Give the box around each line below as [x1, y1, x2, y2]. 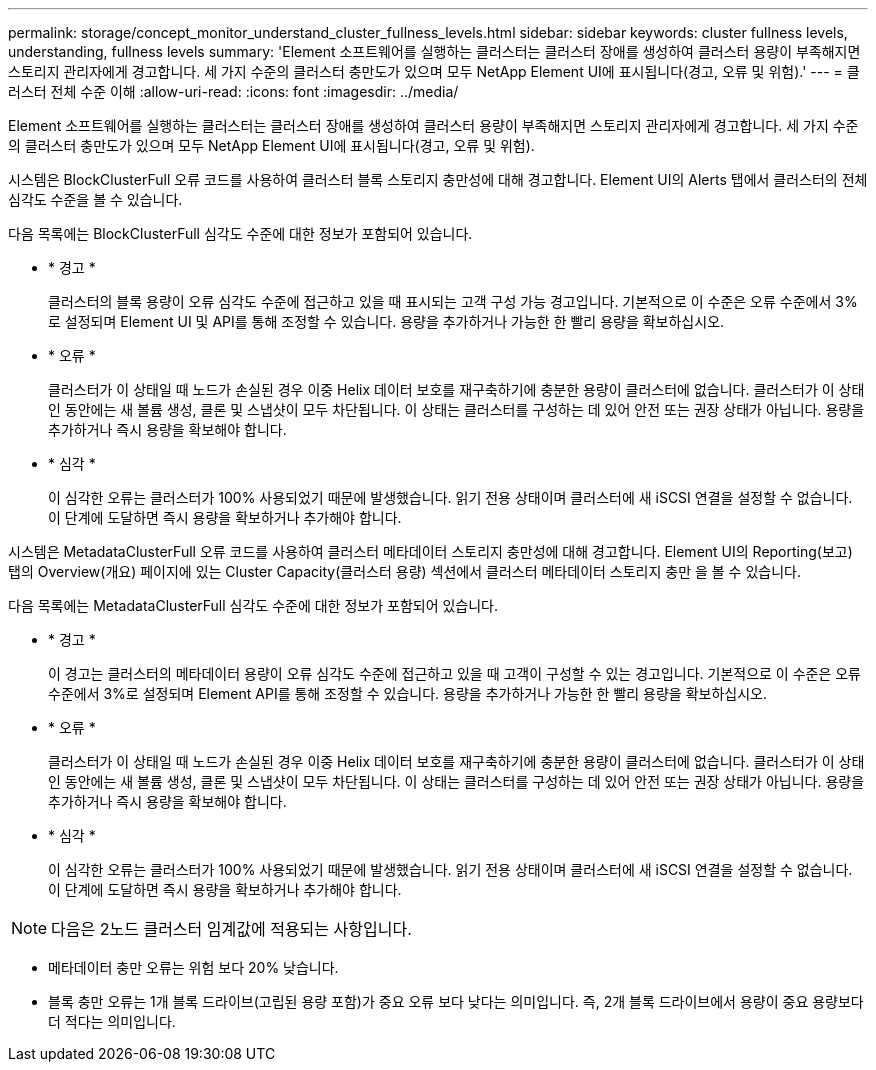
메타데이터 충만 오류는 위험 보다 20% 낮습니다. [48, 959, 339, 976]
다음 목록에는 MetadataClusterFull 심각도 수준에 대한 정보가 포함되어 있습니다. [8, 597, 499, 614]
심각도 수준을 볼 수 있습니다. [8, 191, 183, 208]
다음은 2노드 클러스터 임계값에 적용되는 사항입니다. [51, 919, 412, 939]
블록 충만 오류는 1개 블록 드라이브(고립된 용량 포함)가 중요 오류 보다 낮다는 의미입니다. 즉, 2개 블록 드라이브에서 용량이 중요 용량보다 [48, 993, 864, 1010]
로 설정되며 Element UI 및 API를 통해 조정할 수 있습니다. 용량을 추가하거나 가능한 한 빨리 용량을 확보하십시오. [48, 313, 725, 330]
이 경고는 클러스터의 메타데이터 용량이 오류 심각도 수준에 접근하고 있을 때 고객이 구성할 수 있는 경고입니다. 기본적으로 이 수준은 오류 [48, 665, 862, 682]
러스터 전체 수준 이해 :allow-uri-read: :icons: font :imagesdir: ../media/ [8, 83, 459, 100]
